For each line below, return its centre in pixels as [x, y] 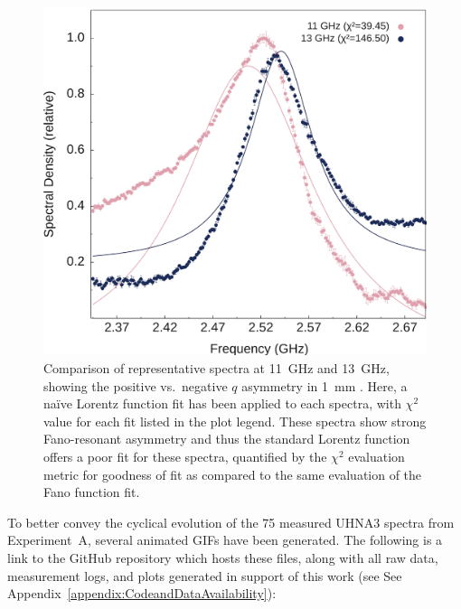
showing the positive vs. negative [136, 385]
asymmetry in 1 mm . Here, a [325, 385]
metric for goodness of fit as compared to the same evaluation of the [233, 474]
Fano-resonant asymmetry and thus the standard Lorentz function [227, 439]
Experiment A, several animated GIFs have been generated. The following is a [225, 540]
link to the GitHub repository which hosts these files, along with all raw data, [223, 558]
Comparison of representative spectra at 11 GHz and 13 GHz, [216, 368]
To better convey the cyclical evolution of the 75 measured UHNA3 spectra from [231, 522]
